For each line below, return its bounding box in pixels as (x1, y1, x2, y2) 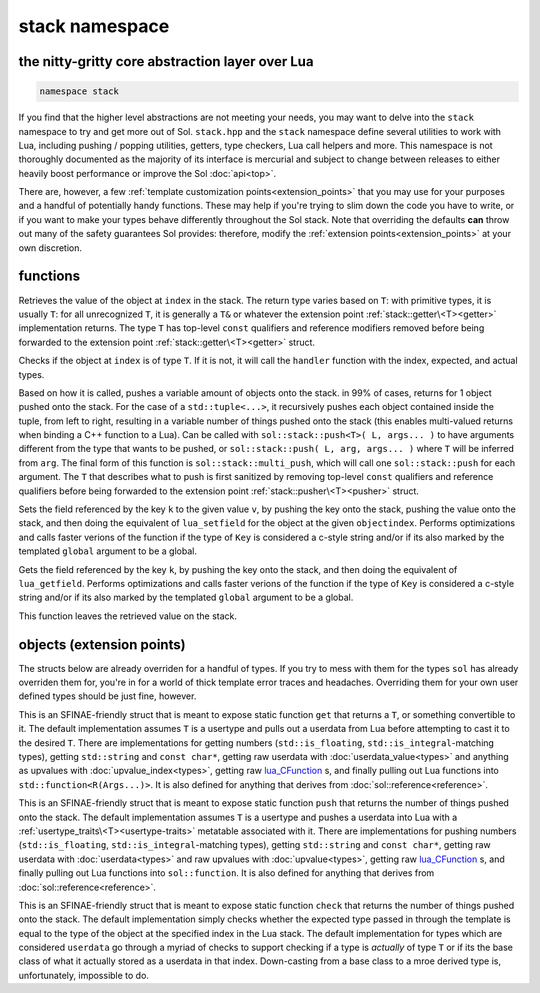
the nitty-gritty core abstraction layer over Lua (18, 53, 314, 70)
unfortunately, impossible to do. (18, 969, 150, 981)
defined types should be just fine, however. (18, 690, 197, 702)
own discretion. (18, 241, 83, 254)
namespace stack (39, 86, 120, 97)
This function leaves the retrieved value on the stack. (18, 610, 238, 622)
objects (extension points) (18, 636, 186, 653)
